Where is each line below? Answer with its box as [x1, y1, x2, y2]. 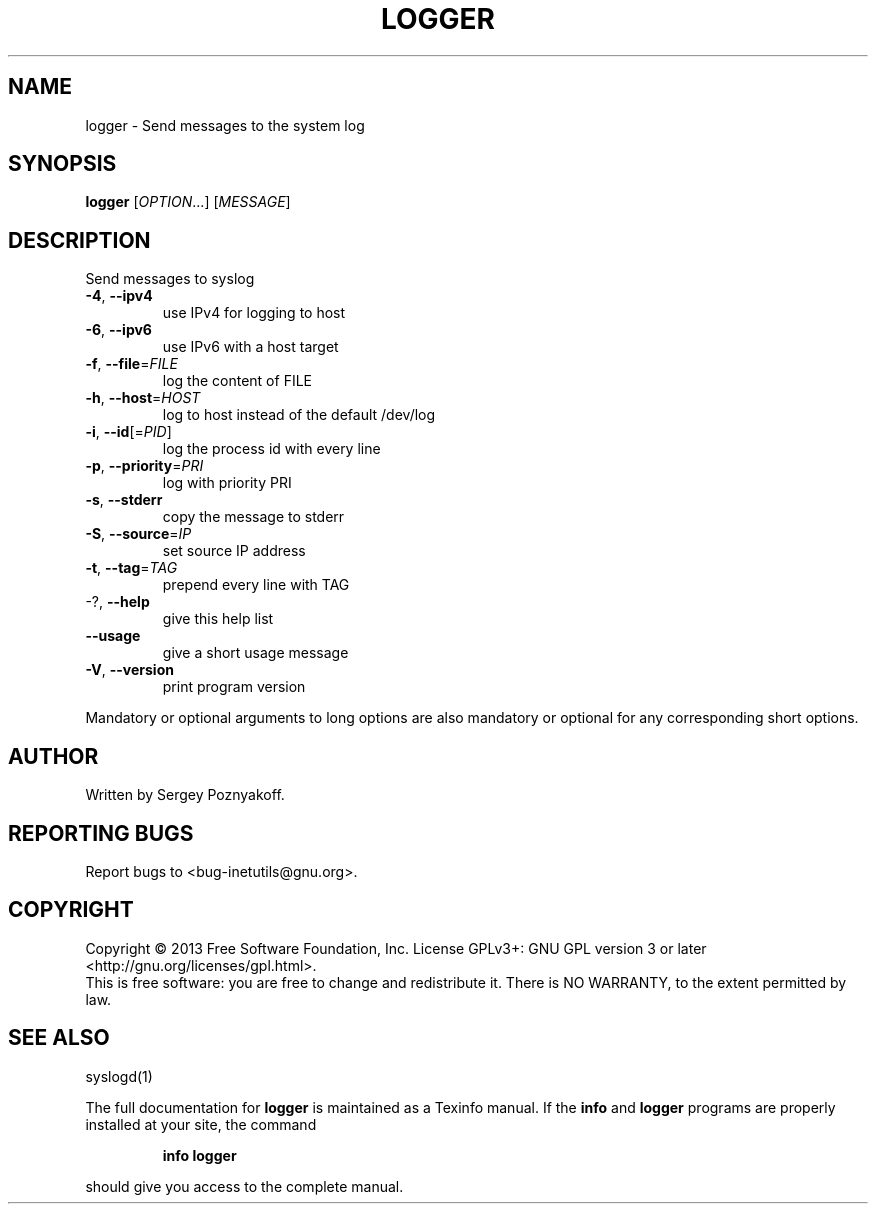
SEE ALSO [8, 1025, 110, 1051]
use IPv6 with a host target [162, 338, 339, 356]
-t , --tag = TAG [85, 559, 178, 577]
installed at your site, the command [85, 1115, 317, 1133]
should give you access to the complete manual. [85, 1177, 404, 1195]
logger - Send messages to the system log [85, 116, 365, 134]
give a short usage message [162, 644, 349, 662]
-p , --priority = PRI [85, 457, 204, 475]
